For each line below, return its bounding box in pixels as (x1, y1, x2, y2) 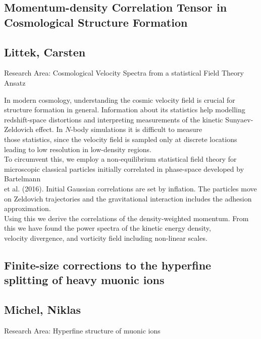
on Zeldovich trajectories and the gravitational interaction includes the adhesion (4, 193, 252, 204)
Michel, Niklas (4, 302, 81, 317)
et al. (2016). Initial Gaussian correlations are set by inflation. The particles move (4, 183, 257, 193)
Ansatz (4, 77, 26, 88)
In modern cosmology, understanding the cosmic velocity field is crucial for (4, 94, 235, 105)
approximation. (4, 203, 51, 214)
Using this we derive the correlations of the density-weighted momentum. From (4, 213, 249, 223)
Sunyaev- (225, 114, 253, 124)
